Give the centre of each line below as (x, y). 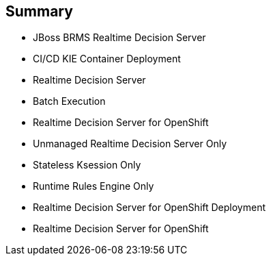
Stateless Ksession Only (87, 165)
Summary (39, 11)
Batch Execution (69, 101)
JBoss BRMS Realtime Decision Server (119, 38)
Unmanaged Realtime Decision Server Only (130, 144)
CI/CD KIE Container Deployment (107, 59)
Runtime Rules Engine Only (94, 186)
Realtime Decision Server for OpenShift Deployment (149, 208)
